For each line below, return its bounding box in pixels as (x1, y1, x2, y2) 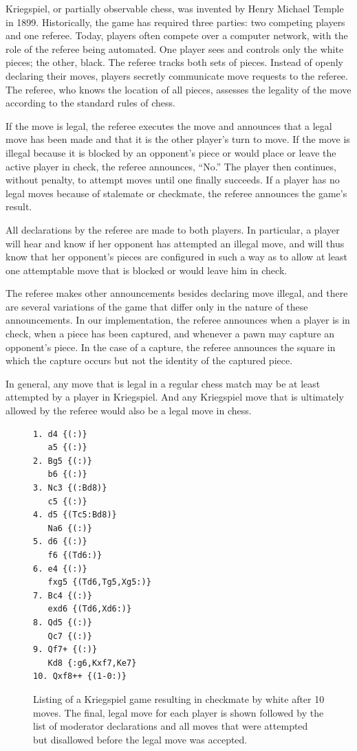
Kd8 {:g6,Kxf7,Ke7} (47, 658, 137, 668)
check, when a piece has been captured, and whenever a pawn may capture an (6, 326, 335, 341)
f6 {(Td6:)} (47, 550, 102, 560)
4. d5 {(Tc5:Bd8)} (33, 510, 117, 520)
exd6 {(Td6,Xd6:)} (47, 604, 132, 614)
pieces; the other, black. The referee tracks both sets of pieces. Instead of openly (6, 55, 343, 69)
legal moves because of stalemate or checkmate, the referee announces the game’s (6, 186, 347, 200)
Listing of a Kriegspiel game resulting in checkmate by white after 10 (33, 691, 325, 706)
